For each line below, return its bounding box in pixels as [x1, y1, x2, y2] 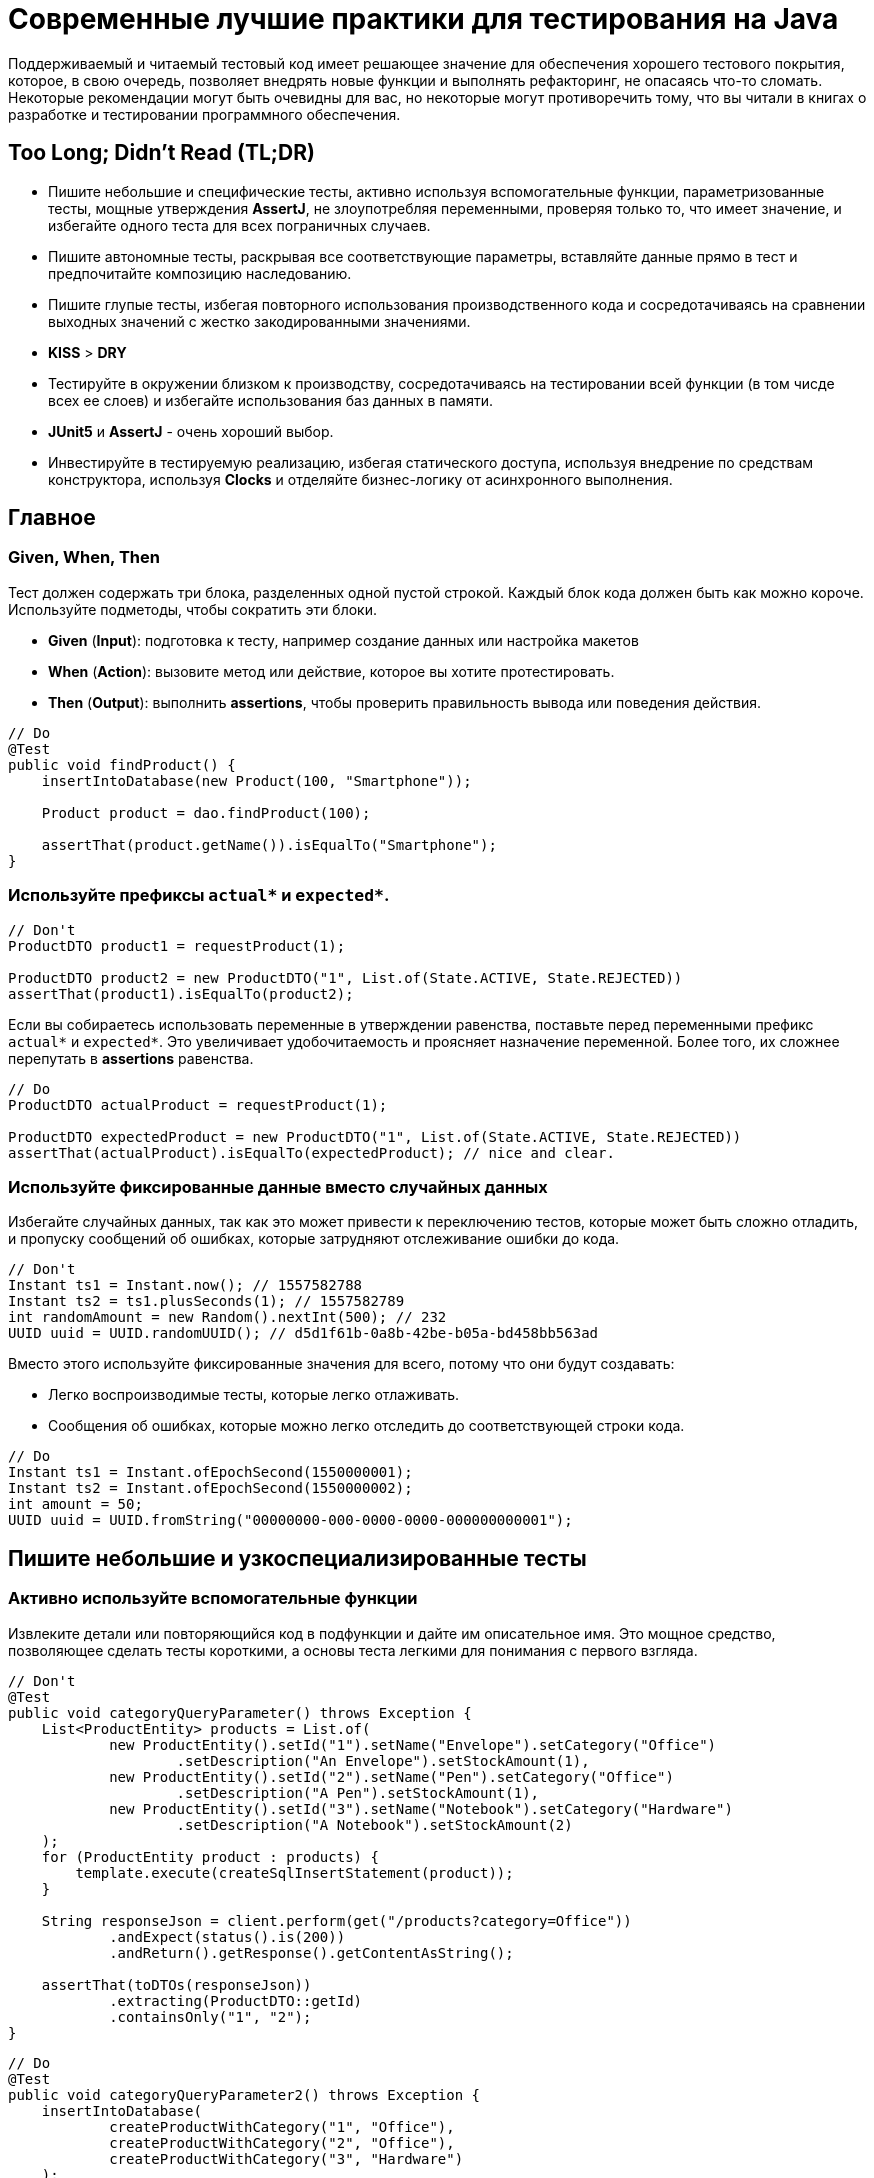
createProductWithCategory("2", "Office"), [109, 2134, 455, 2151]
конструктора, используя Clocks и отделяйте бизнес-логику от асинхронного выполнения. [48, 470, 673, 488]
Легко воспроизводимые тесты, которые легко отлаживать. [48, 1386, 460, 1404]
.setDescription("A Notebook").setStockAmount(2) [176, 1816, 573, 1833]
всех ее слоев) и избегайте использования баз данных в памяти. [48, 391, 494, 409]
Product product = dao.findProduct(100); [41, 804, 371, 821]
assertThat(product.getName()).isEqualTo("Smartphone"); [41, 836, 497, 853]
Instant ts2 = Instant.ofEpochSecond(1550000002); [8, 1480, 413, 1497]
